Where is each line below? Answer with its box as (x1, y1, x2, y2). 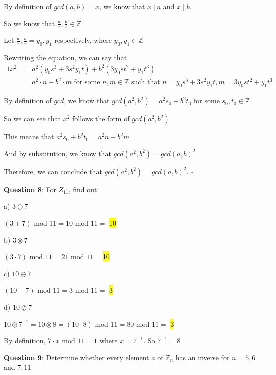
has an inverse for (175, 352, 230, 362)
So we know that (4, 18, 55, 28)
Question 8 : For (4, 184, 56, 194)
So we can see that (4, 113, 61, 124)
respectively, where (54, 35, 112, 45)
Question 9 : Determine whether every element (4, 352, 149, 362)
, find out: (68, 184, 99, 194)
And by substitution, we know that (4, 148, 111, 158)
